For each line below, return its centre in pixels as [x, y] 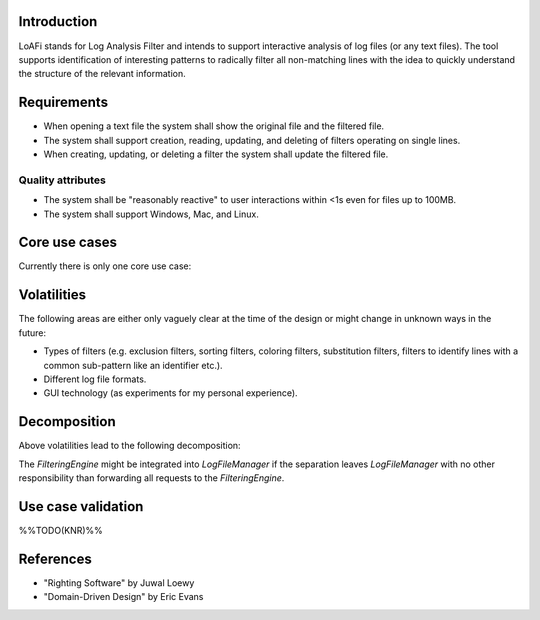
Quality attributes [62, 180]
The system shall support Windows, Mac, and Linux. [151, 214]
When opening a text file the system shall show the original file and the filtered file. [214, 126]
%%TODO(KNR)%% [61, 530]
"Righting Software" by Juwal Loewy [119, 582]
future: [32, 332]
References [55, 558]
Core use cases [68, 242]
